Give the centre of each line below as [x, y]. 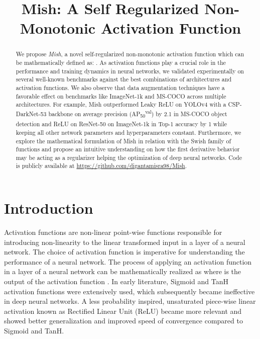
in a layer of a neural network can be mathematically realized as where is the [123, 271]
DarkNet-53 [31, 113]
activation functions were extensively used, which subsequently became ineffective [129, 291]
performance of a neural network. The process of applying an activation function [128, 261]
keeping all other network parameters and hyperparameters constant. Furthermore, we [128, 132]
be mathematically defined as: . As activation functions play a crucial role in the [121, 63]
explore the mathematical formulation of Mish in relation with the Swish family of [123, 141]
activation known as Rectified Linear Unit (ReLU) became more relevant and [123, 311]
